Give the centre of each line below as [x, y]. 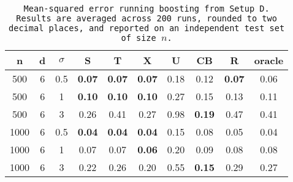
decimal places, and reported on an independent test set [147, 28]
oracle [269, 60]
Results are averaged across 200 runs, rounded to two [146, 18]
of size [139, 38]
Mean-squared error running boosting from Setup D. [146, 9]
